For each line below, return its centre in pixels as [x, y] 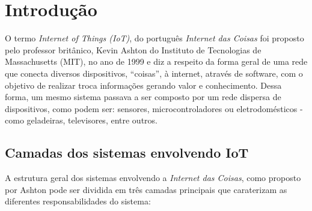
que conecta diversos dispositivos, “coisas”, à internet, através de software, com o [154, 73]
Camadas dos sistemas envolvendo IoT [127, 153]
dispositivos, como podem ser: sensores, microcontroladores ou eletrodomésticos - [154, 108]
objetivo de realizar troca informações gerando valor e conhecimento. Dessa [143, 85]
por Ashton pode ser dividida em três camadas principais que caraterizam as [146, 189]
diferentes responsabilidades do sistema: [78, 201]
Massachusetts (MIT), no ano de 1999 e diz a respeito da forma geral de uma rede [156, 61]
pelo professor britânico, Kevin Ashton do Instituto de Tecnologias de [133, 49]
